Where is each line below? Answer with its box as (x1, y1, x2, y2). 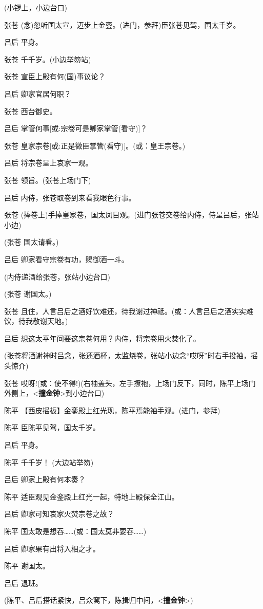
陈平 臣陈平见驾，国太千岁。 (4, 422, 100, 433)
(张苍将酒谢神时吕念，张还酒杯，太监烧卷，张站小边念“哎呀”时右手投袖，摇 (4, 350, 258, 361)
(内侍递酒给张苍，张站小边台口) (4, 271, 110, 282)
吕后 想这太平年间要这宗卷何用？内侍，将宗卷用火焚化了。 (4, 333, 200, 343)
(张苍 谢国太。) (4, 288, 52, 299)
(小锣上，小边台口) (4, 2, 67, 12)
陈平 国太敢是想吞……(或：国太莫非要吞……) (4, 526, 147, 536)
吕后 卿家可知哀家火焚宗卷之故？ (4, 508, 114, 519)
